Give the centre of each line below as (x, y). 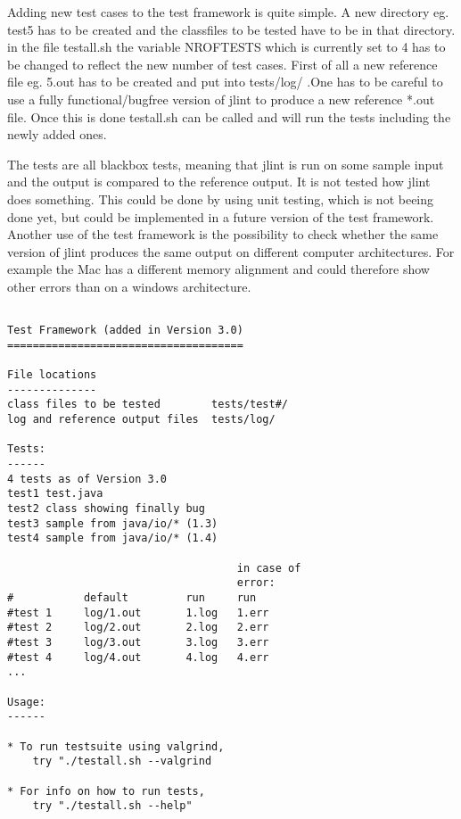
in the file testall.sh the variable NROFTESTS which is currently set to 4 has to (226, 47)
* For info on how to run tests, (106, 791)
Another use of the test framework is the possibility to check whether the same (223, 234)
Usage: (26, 702)
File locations (52, 375)
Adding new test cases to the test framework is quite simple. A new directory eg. (228, 12)
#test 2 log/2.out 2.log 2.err (138, 628)
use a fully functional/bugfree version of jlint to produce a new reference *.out (221, 99)
